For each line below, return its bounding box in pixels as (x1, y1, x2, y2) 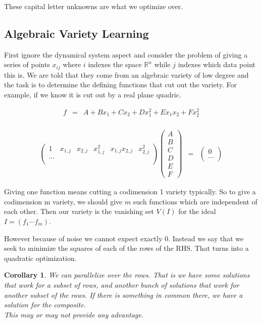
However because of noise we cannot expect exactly (4, 233, 163, 243)
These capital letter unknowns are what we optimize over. (4, 1, 183, 11)
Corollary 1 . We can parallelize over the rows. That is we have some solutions (4, 270, 250, 280)
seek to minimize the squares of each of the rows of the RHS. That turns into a (4, 243, 249, 253)
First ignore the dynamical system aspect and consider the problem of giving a (4, 49, 248, 60)
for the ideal (178, 206, 216, 217)
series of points (4, 59, 50, 70)
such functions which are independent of (133, 196, 257, 206)
